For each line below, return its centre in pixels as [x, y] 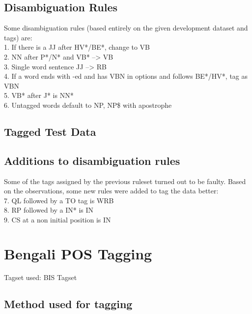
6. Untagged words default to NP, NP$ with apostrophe [88, 105]
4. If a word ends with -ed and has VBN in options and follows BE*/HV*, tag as [126, 76]
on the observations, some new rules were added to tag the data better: [111, 191]
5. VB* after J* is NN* [39, 95]
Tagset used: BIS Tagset [41, 277]
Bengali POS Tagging [78, 253]
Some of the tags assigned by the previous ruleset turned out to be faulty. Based [125, 181]
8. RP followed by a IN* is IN [49, 210]
